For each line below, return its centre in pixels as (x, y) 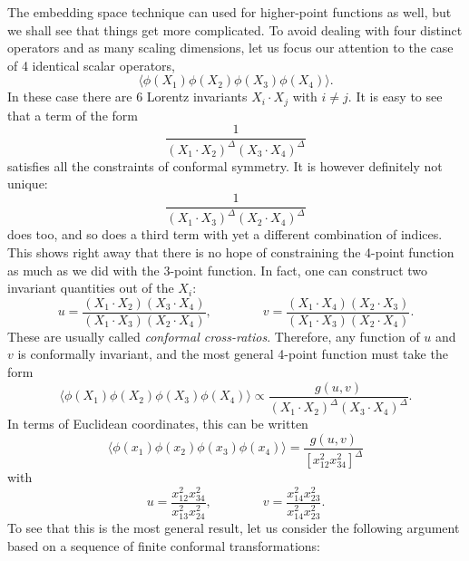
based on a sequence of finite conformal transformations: (164, 545)
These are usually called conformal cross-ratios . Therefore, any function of (214, 336)
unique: (28, 184)
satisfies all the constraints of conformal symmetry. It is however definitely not (225, 165)
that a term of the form (73, 115)
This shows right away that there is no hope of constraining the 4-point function (231, 252)
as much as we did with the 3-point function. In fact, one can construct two (218, 270)
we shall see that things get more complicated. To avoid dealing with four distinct (235, 29)
